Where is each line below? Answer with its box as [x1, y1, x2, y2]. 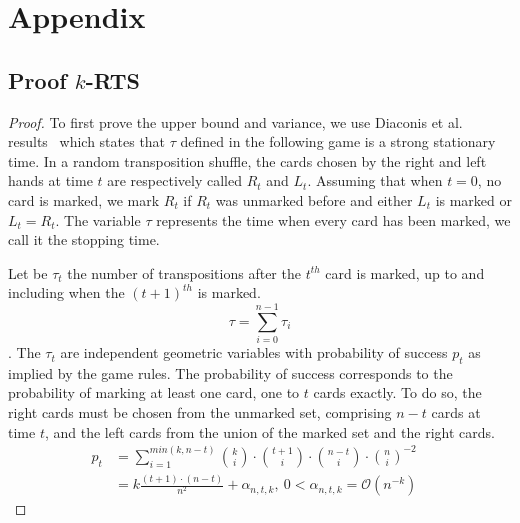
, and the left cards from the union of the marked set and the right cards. [44, 421, 495, 442]
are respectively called [107, 170, 242, 191]
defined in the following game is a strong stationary [180, 131, 496, 152]
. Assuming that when [307, 170, 443, 191]
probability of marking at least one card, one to [8, 382, 300, 403]
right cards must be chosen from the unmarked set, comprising [8, 402, 392, 423]
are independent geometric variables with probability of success [60, 342, 448, 363]
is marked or [435, 189, 513, 210]
